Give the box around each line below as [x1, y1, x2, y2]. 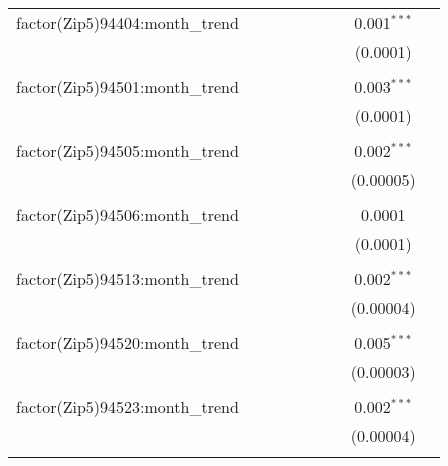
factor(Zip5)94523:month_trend [16, 395, 239, 418]
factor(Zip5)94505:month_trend [16, 139, 239, 162]
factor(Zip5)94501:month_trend [16, 75, 239, 98]
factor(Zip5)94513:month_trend [16, 267, 239, 290]
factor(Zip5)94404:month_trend [16, 11, 239, 34]
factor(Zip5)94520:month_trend [16, 331, 239, 354]
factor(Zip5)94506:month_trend [16, 203, 239, 226]
